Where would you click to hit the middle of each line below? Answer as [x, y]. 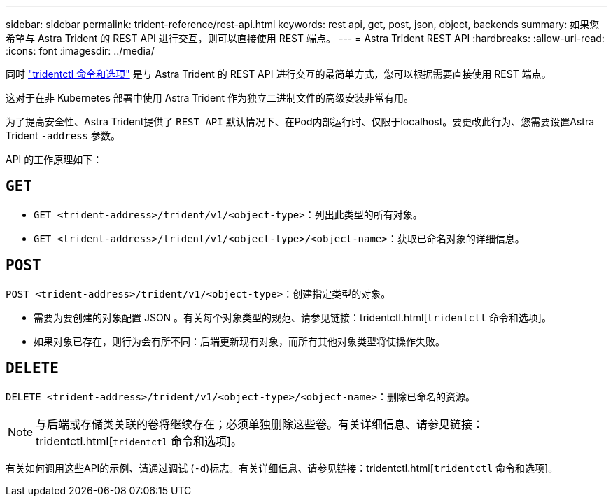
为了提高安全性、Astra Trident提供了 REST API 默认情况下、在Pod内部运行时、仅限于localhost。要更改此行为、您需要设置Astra [300, 121]
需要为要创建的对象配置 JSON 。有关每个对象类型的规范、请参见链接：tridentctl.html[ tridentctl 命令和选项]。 [293, 317]
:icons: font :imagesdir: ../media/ [80, 51]
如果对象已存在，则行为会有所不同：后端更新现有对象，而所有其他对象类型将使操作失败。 [239, 341]
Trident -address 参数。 [63, 135]
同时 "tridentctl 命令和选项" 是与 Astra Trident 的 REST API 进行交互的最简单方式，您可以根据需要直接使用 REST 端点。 [279, 74]
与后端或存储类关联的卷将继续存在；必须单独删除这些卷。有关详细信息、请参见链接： [260, 424]
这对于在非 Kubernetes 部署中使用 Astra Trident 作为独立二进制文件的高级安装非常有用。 [210, 98]
